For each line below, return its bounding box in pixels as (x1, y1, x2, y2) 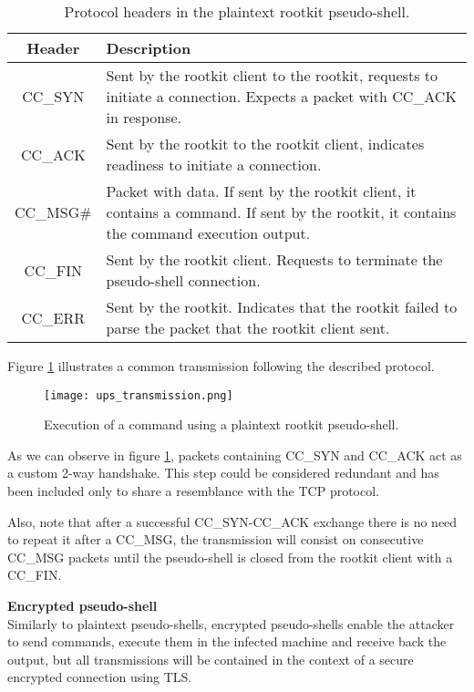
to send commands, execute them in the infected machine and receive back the (7, 632, 447, 651)
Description (106, 37, 191, 58)
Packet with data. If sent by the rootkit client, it (106, 181, 417, 201)
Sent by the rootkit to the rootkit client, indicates (106, 133, 425, 154)
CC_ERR (21, 306, 86, 328)
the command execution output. (106, 222, 311, 243)
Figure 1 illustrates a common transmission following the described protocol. (7, 356, 435, 375)
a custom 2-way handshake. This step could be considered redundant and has (7, 463, 439, 482)
